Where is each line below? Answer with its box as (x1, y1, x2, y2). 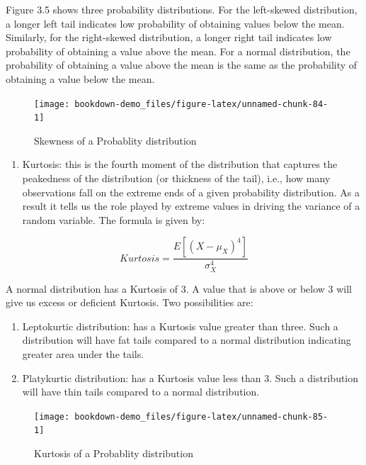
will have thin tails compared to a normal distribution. (22, 384, 260, 399)
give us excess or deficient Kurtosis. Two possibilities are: (6, 295, 253, 310)
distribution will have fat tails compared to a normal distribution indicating (22, 332, 351, 347)
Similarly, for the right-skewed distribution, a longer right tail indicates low (6, 30, 332, 45)
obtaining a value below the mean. (6, 71, 155, 86)
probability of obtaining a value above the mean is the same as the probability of (6, 57, 358, 72)
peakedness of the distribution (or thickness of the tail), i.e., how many (22, 171, 331, 186)
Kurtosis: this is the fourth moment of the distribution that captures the (22, 157, 338, 172)
